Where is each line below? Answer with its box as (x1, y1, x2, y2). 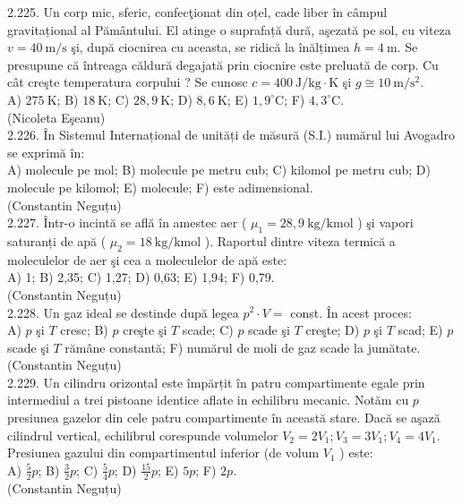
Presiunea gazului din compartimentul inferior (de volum (7, 443, 320, 462)
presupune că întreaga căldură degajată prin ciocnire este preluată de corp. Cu (7, 55, 439, 73)
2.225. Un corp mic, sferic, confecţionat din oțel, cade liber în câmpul (7, 3, 388, 21)
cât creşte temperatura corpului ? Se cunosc (7, 73, 248, 91)
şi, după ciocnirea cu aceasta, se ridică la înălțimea (71, 38, 350, 56)
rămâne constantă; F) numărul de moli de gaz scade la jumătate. (64, 337, 421, 356)
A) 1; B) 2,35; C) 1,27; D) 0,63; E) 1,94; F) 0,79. (7, 268, 275, 286)
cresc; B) (60, 320, 108, 339)
